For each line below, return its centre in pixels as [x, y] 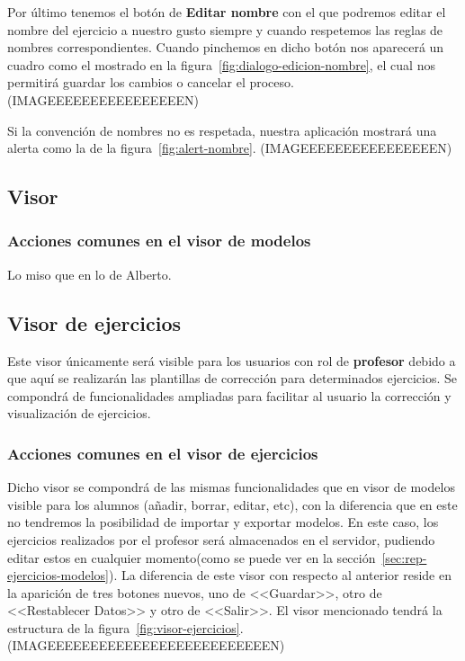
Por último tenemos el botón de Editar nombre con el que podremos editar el [227, 12]
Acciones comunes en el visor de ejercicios [163, 453]
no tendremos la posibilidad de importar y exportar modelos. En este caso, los [223, 522]
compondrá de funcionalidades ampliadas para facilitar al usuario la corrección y [229, 395]
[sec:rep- [404, 557]
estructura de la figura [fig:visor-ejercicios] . [125, 627]
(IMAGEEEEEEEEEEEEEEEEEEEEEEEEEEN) [146, 645]
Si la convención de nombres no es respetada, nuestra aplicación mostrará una [222, 130]
